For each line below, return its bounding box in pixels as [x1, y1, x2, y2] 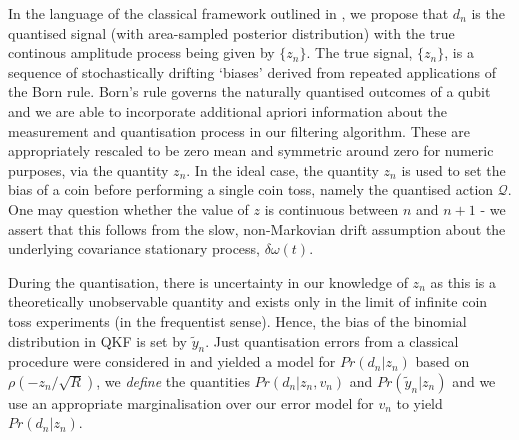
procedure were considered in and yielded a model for [8, 351, 336, 372]
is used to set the [401, 159, 506, 180]
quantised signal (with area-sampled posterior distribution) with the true [8, 22, 455, 43]
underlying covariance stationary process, [8, 238, 261, 259]
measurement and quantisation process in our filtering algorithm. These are [8, 120, 470, 141]
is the [471, 3, 505, 23]
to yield [396, 392, 443, 413]
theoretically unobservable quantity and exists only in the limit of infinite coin [8, 291, 488, 312]
